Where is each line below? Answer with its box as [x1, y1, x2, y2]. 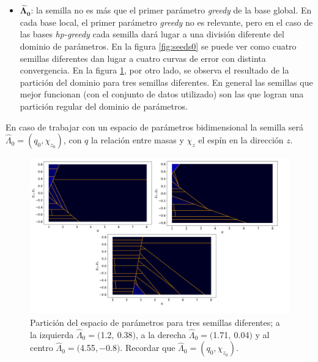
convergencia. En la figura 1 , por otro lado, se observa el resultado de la [20, 64, 289, 77]
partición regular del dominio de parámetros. [20, 99, 188, 112]
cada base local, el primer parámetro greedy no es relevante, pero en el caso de [20, 15, 313, 28]
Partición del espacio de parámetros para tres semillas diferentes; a [30, 315, 280, 328]
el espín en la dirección [198, 134, 284, 146]
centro [30, 341, 53, 354]
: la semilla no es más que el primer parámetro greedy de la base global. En [31, 4, 312, 17]
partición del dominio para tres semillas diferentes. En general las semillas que [20, 75, 313, 88]
